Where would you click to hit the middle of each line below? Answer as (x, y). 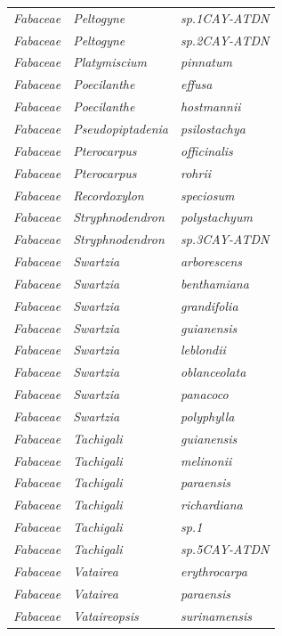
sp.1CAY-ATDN (225, 17)
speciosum (207, 195)
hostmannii (210, 106)
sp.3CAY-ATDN (225, 239)
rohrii (195, 172)
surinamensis (216, 615)
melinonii (206, 460)
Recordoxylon (109, 195)
